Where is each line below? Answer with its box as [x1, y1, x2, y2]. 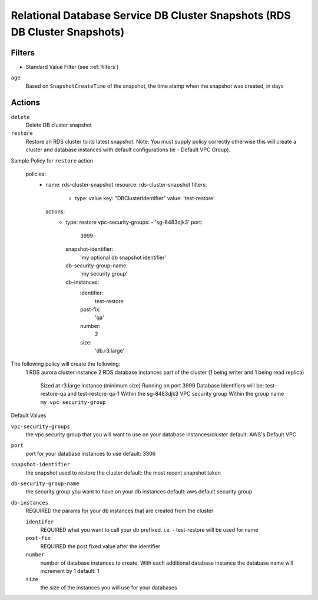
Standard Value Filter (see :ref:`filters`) [25, 63, 119, 70]
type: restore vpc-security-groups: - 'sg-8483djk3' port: [65, 218, 203, 226]
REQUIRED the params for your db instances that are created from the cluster [25, 507, 214, 515]
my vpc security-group [40, 399, 106, 406]
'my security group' [80, 270, 128, 277]
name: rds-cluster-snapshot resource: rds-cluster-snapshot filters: [45, 181, 207, 188]
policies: [25, 170, 47, 177]
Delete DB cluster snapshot [25, 121, 92, 128]
